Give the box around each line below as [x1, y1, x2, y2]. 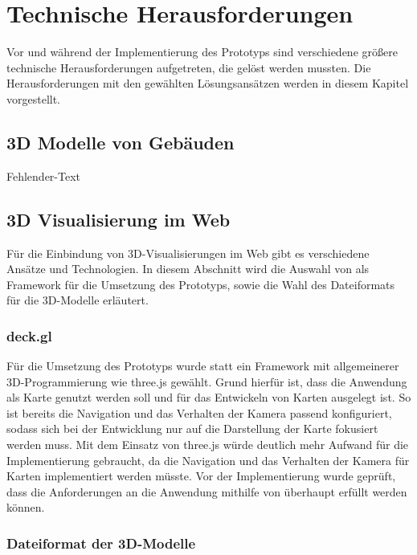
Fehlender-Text [6, 167, 81, 184]
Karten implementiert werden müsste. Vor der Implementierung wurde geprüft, [6, 467, 396, 484]
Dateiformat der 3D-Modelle [6, 533, 196, 553]
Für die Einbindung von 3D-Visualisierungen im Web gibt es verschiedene [6, 244, 370, 261]
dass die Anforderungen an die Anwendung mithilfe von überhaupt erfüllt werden [6, 483, 407, 500]
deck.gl [6, 325, 52, 345]
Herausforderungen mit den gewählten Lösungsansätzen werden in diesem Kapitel [6, 75, 409, 92]
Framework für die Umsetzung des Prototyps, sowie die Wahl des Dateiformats [6, 275, 395, 292]
